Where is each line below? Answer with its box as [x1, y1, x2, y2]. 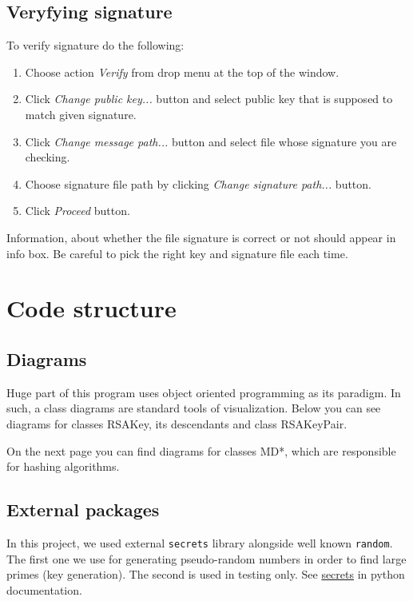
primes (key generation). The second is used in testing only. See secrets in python [6, 566, 405, 583]
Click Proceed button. [25, 202, 130, 219]
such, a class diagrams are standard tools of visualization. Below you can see [6, 400, 381, 416]
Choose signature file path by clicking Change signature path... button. [25, 175, 371, 192]
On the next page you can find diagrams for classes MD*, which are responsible [6, 442, 396, 459]
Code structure [6, 292, 177, 324]
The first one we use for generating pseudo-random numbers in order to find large [6, 550, 407, 567]
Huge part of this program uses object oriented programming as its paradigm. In [6, 384, 401, 400]
